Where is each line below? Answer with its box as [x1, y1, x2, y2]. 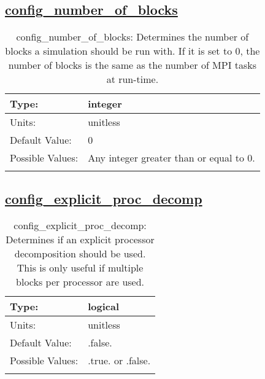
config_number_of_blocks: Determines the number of [16, 29, 249, 44]
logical [88, 299, 119, 314]
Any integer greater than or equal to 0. [88, 150, 255, 165]
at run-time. [106, 72, 159, 87]
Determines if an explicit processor [6, 232, 155, 247]
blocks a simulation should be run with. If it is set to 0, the [5, 44, 260, 58]
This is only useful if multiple [17, 260, 144, 275]
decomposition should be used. [14, 246, 146, 261]
